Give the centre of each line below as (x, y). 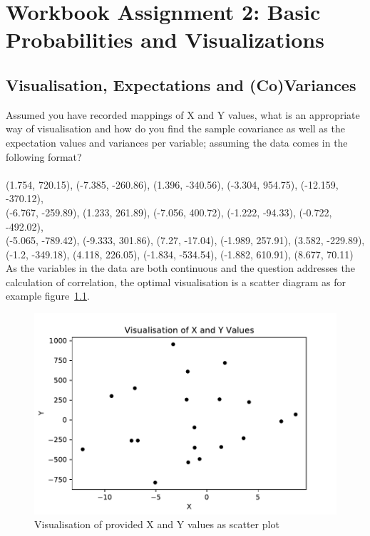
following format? (44, 156)
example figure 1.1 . (48, 296)
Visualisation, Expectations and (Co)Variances (181, 84)
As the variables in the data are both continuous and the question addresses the (180, 268)
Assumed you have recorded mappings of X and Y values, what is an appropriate (183, 114)
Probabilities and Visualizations (165, 40)
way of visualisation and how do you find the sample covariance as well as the (175, 128)
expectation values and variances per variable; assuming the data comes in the (177, 142)
